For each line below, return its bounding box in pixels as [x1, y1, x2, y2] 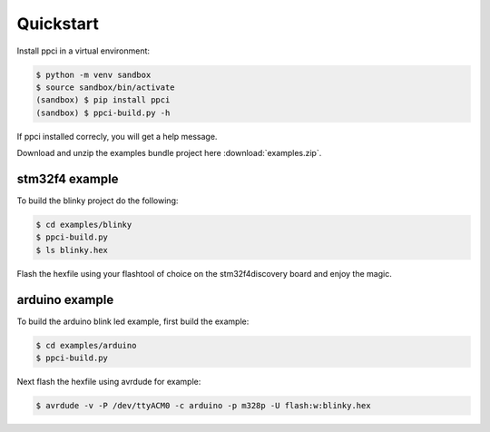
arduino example [16, 291, 114, 308]
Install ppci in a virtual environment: [16, 45, 150, 56]
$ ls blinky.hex [35, 245, 109, 255]
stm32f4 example [16, 171, 119, 186]
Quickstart [16, 14, 100, 34]
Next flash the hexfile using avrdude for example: [16, 377, 201, 387]
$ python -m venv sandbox [35, 69, 152, 80]
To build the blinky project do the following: [16, 195, 179, 206]
